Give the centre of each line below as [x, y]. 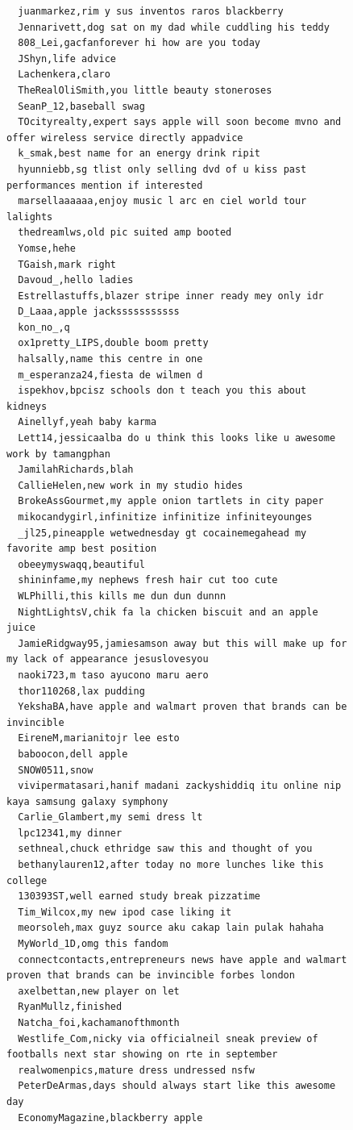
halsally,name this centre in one [110, 359]
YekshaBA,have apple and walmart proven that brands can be [183, 707]
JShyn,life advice [67, 58]
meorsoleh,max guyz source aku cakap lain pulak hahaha [171, 928]
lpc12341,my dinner [70, 833]
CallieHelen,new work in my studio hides [131, 485]
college [27, 880]
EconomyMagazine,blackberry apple [110, 1117]
